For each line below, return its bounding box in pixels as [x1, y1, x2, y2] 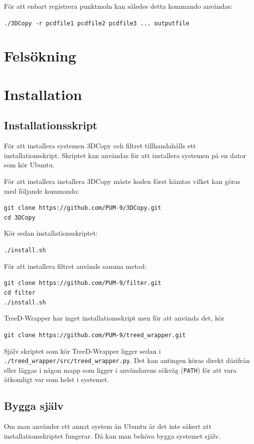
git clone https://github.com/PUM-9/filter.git [4, 280, 162, 287]
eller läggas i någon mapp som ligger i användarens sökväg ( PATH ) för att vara [4, 364, 237, 375]
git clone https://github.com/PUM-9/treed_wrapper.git [4, 331, 186, 339]
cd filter [4, 289, 36, 296]
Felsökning [4, 46, 76, 66]
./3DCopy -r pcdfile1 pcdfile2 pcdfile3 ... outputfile [4, 20, 190, 27]
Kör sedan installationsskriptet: [4, 228, 98, 238]
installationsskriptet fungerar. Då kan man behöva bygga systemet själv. [4, 430, 221, 441]
